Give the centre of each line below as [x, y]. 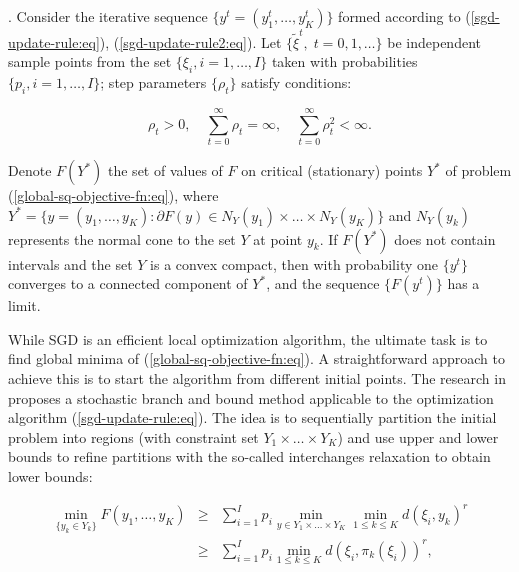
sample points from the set [90, 61]
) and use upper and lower [418, 436]
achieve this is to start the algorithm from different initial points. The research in [257, 378]
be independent [434, 41]
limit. [24, 305]
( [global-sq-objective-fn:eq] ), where [113, 195]
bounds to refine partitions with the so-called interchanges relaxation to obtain [249, 456]
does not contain [445, 238]
